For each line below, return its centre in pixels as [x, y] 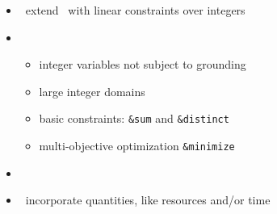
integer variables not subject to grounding [143, 64]
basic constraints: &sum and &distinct [134, 118]
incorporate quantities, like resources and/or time [148, 200]
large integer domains [92, 91]
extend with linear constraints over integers [135, 10]
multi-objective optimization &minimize [137, 146]
